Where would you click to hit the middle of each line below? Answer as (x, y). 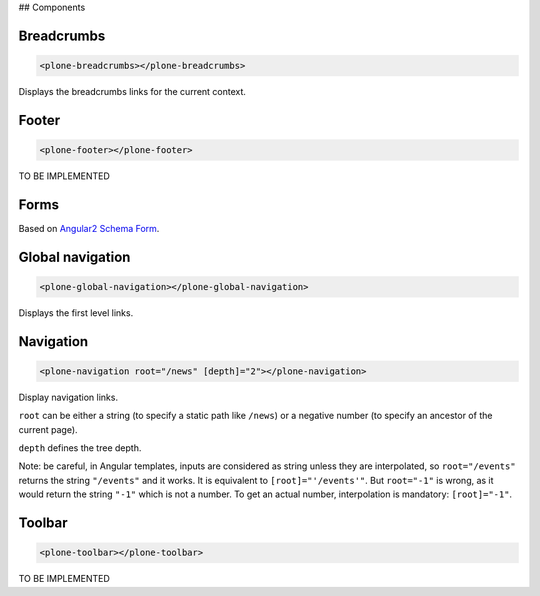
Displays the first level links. (76, 312)
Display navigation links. (68, 397)
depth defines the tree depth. (80, 448)
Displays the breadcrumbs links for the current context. (132, 91)
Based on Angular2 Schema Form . (89, 228)
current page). (48, 429)
